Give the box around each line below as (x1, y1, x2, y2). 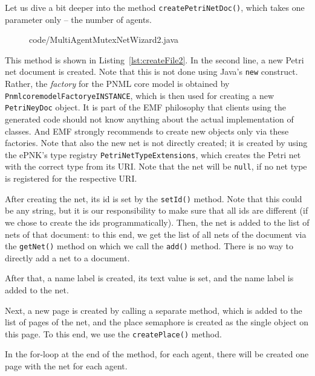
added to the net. (5, 283, 69, 296)
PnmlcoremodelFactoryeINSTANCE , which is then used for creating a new (5, 89, 274, 101)
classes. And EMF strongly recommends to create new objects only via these (5, 124, 289, 137)
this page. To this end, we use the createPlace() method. (5, 327, 222, 340)
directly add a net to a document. (5, 251, 130, 264)
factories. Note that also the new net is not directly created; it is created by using (5, 136, 308, 149)
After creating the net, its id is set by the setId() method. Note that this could (5, 192, 302, 205)
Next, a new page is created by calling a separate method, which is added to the (5, 304, 302, 316)
